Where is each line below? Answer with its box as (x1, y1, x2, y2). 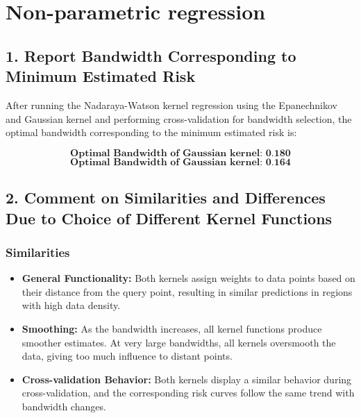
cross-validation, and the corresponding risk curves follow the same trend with (22, 385, 355, 400)
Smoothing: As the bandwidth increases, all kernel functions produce (22, 321, 322, 335)
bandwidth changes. (22, 399, 106, 413)
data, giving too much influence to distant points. (22, 349, 233, 363)
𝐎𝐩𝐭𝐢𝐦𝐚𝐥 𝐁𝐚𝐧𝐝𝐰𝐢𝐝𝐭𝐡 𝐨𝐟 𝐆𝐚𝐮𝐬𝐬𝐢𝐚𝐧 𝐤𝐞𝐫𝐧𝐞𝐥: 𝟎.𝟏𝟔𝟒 (70, 157, 291, 167)
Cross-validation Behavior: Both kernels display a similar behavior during (22, 371, 352, 386)
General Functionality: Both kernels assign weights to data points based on (22, 271, 355, 285)
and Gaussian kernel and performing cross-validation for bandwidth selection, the (6, 111, 352, 126)
